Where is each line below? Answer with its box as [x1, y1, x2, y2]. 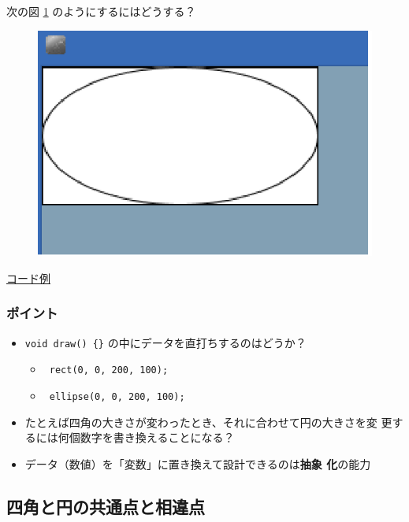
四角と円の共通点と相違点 [6, 494, 205, 518]
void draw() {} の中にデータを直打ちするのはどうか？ [24, 334, 307, 350]
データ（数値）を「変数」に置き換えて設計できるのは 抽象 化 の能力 [24, 455, 371, 472]
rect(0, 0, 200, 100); [49, 365, 169, 376]
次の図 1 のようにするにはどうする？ [6, 3, 196, 19]
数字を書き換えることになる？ [80, 429, 235, 446]
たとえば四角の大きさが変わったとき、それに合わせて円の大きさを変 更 [24, 413, 392, 430]
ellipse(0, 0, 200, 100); [49, 391, 185, 402]
